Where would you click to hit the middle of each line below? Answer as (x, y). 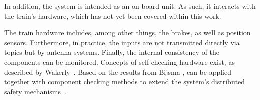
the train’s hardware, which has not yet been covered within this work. (113, 16)
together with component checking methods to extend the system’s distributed (125, 82)
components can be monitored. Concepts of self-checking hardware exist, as (119, 62)
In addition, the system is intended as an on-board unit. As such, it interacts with (130, 6)
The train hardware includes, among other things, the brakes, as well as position (127, 33)
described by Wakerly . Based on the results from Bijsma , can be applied (118, 72)
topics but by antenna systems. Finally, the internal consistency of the (112, 52)
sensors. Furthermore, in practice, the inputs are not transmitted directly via (122, 42)
